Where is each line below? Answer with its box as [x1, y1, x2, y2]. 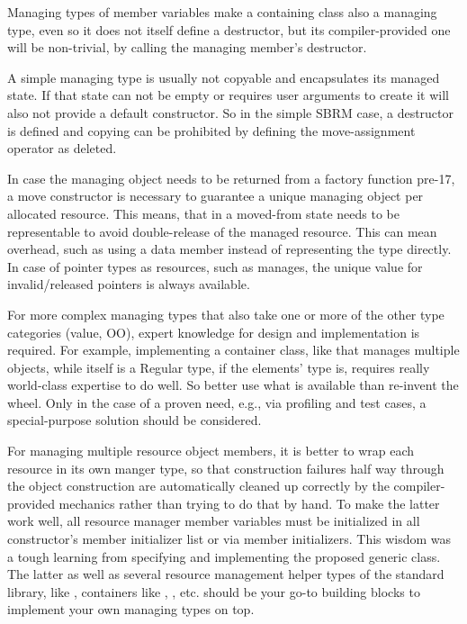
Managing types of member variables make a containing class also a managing [7, 3, 437, 21]
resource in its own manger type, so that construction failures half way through [7, 458, 445, 477]
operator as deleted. [7, 139, 117, 158]
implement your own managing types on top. [7, 600, 255, 619]
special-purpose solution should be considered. [7, 411, 262, 430]
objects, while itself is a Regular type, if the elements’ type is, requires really [7, 357, 430, 376]
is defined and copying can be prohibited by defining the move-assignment [7, 121, 416, 140]
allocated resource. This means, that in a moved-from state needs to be [7, 203, 400, 222]
